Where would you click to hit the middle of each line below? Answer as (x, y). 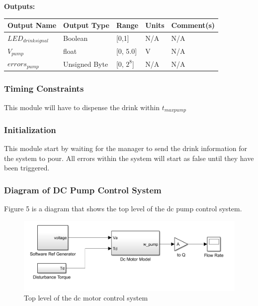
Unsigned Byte (86, 64)
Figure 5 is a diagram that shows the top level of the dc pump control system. (123, 209)
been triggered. (27, 168)
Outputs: (20, 6)
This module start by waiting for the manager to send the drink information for (126, 148)
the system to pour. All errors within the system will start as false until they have (129, 158)
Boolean (76, 38)
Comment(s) (193, 25)
